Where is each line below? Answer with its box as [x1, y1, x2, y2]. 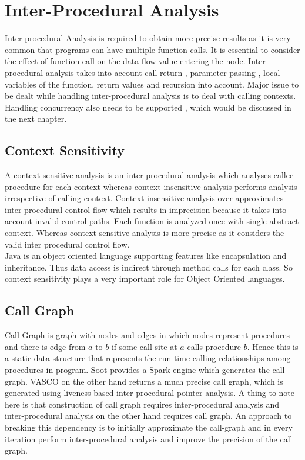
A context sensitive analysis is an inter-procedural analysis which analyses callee [5, 169, 294, 181]
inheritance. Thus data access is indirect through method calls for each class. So [5, 261, 293, 273]
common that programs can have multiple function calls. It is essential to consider [5, 43, 300, 55]
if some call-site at [111, 340, 177, 352]
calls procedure [187, 340, 241, 352]
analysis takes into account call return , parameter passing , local [45, 66, 280, 78]
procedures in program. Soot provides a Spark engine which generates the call [5, 364, 285, 375]
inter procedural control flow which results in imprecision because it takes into [5, 203, 287, 215]
